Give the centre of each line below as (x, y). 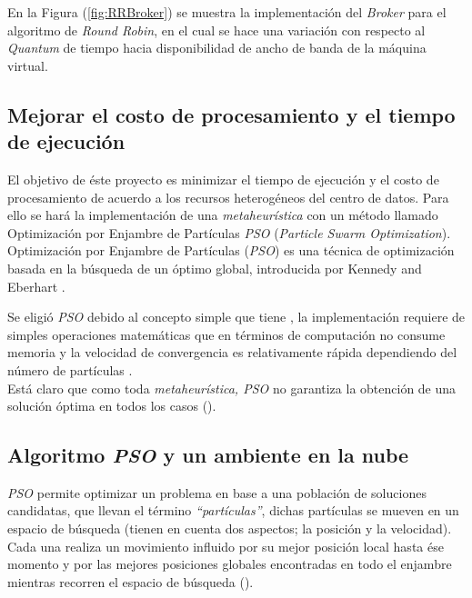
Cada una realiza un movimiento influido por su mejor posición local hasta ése (226, 546)
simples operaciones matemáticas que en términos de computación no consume (226, 334)
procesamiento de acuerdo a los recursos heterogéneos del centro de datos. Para (228, 197)
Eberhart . (36, 286)
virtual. (28, 65)
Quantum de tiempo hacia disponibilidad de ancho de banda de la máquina (217, 48)
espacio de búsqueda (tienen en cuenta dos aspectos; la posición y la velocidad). (230, 528)
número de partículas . (70, 369)
